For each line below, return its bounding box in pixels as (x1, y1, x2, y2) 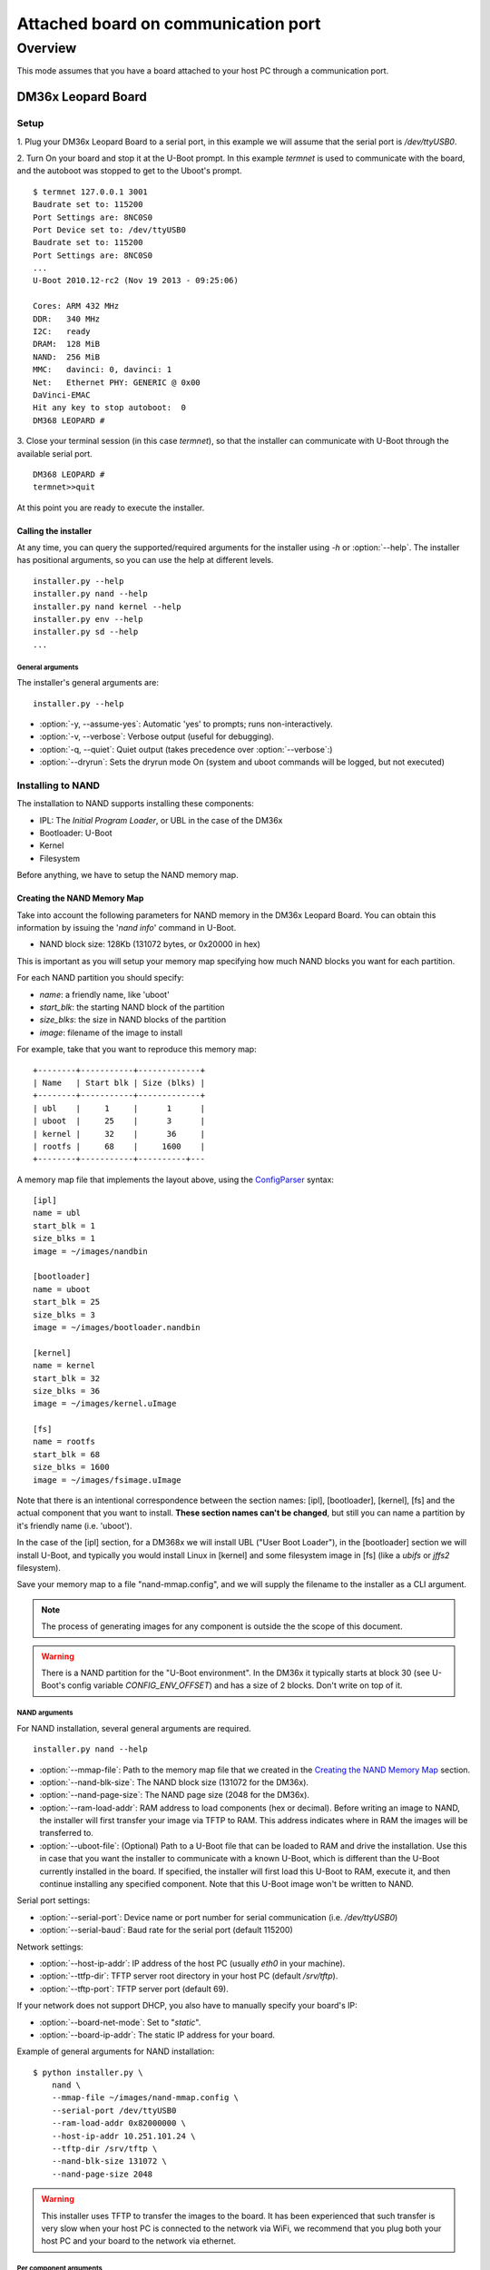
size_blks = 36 (33, 1386, 101, 1396)
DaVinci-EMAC (33, 390, 91, 400)
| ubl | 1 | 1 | (33, 1103, 206, 1113)
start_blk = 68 (33, 1449, 101, 1459)
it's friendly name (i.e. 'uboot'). (16, 1520, 132, 1531)
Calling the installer (16, 525, 93, 536)
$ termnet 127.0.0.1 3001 (33, 186, 149, 197)
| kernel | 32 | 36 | (33, 1129, 206, 1139)
